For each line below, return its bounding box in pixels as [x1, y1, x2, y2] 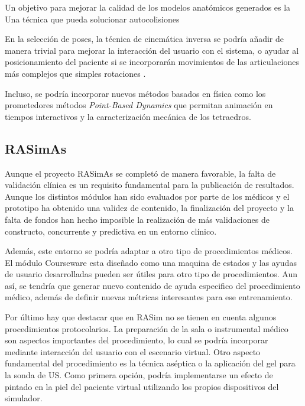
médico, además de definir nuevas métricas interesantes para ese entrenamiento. [5, 291, 293, 303]
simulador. [5, 392, 43, 404]
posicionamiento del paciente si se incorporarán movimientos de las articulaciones [5, 56, 299, 68]
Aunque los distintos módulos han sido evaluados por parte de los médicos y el [5, 190, 290, 202]
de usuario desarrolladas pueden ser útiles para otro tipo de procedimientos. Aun [5, 268, 298, 280]
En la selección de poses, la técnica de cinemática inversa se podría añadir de [5, 33, 284, 45]
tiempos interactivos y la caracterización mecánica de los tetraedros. [5, 110, 251, 122]
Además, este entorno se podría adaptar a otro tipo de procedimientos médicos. [5, 245, 293, 257]
